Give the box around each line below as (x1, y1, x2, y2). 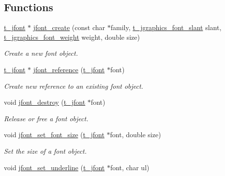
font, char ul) (110, 162, 150, 172)
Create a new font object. (4, 48, 78, 58)
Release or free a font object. (4, 113, 89, 123)
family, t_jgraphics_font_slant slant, (110, 22, 222, 32)
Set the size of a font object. (4, 145, 87, 156)
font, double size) (110, 129, 161, 140)
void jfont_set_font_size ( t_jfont (4, 129, 105, 140)
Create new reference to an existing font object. (4, 80, 143, 91)
